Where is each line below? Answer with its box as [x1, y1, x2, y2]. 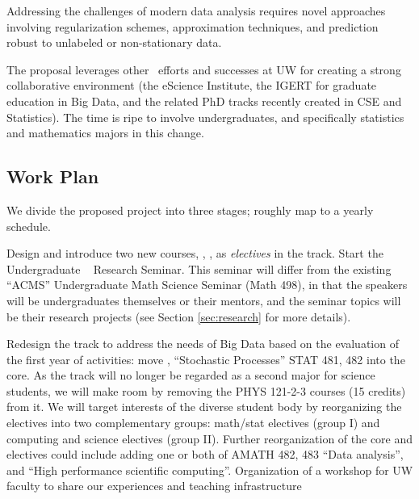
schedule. [6, 217, 51, 234]
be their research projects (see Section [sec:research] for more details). [6, 308, 351, 325]
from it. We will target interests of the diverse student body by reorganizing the [6, 398, 402, 415]
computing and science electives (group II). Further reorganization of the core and [6, 430, 413, 447]
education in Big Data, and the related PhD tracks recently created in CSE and [6, 92, 402, 109]
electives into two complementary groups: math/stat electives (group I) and [6, 414, 380, 431]
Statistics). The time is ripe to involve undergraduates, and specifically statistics [6, 108, 404, 125]
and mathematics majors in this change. [6, 124, 204, 141]
